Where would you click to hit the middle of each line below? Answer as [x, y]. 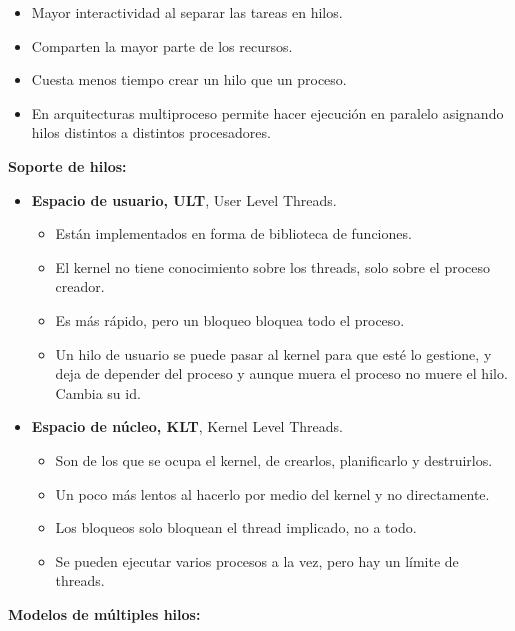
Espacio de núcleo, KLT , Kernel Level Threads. [187, 426]
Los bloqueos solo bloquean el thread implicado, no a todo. [236, 527]
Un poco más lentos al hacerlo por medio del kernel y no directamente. [272, 493]
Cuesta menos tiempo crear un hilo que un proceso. [189, 79]
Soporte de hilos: [67, 165]
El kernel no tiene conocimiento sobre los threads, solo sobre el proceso [273, 266]
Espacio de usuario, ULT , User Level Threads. [184, 199]
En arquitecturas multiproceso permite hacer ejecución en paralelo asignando [267, 112]
